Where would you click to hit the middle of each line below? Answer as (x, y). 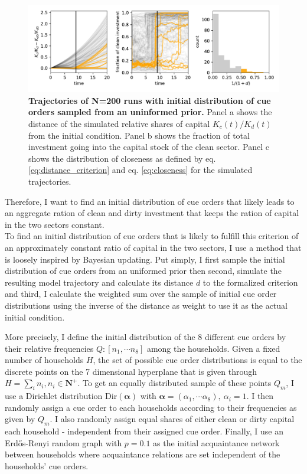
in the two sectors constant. (55, 224)
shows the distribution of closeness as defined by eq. (122, 158)
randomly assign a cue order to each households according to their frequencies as (151, 407)
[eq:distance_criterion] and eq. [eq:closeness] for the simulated (141, 170)
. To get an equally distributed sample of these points (174, 383)
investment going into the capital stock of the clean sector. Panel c (149, 147)
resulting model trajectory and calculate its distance (99, 282)
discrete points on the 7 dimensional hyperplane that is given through (131, 371)
